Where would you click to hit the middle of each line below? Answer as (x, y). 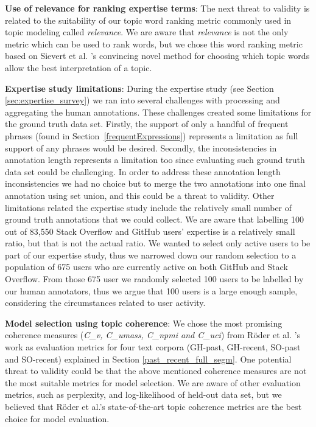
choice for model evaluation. (57, 418)
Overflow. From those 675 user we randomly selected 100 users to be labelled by (154, 279)
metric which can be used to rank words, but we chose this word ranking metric (154, 43)
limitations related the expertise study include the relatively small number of (149, 207)
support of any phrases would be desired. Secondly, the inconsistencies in (141, 148)
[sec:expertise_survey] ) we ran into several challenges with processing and (142, 100)
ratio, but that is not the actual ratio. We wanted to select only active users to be (158, 243)
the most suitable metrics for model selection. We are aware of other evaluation (153, 382)
